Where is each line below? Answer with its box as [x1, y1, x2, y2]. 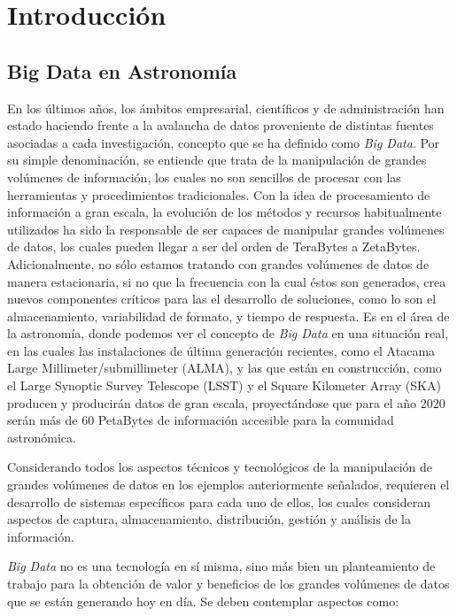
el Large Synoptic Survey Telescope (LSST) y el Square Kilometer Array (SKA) [7, 376, 441, 395]
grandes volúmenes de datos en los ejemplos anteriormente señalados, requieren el [7, 475, 450, 494]
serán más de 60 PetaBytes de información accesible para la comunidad [7, 411, 394, 429]
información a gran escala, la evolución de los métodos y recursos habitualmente [7, 203, 442, 221]
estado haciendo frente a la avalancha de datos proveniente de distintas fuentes [7, 116, 434, 135]
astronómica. [7, 427, 76, 446]
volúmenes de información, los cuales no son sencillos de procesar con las [7, 167, 401, 186]
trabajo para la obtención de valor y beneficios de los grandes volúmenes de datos [7, 574, 450, 593]
